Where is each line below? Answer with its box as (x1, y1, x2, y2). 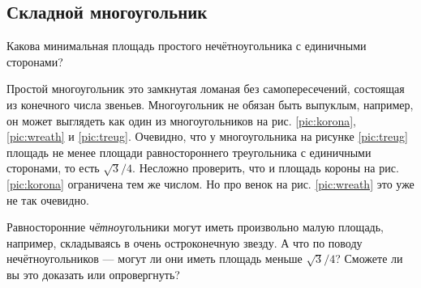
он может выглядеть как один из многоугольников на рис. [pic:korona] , (6, 112, 356, 129)
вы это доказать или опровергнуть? (6, 265, 180, 282)
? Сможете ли (335, 250, 403, 267)
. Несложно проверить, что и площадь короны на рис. (132, 159, 399, 176)
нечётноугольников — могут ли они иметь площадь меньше (6, 250, 303, 267)
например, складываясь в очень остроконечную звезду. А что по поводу (6, 234, 363, 251)
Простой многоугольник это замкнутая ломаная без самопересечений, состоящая (6, 80, 405, 97)
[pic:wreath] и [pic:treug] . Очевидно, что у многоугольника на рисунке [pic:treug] (6, 128, 408, 145)
